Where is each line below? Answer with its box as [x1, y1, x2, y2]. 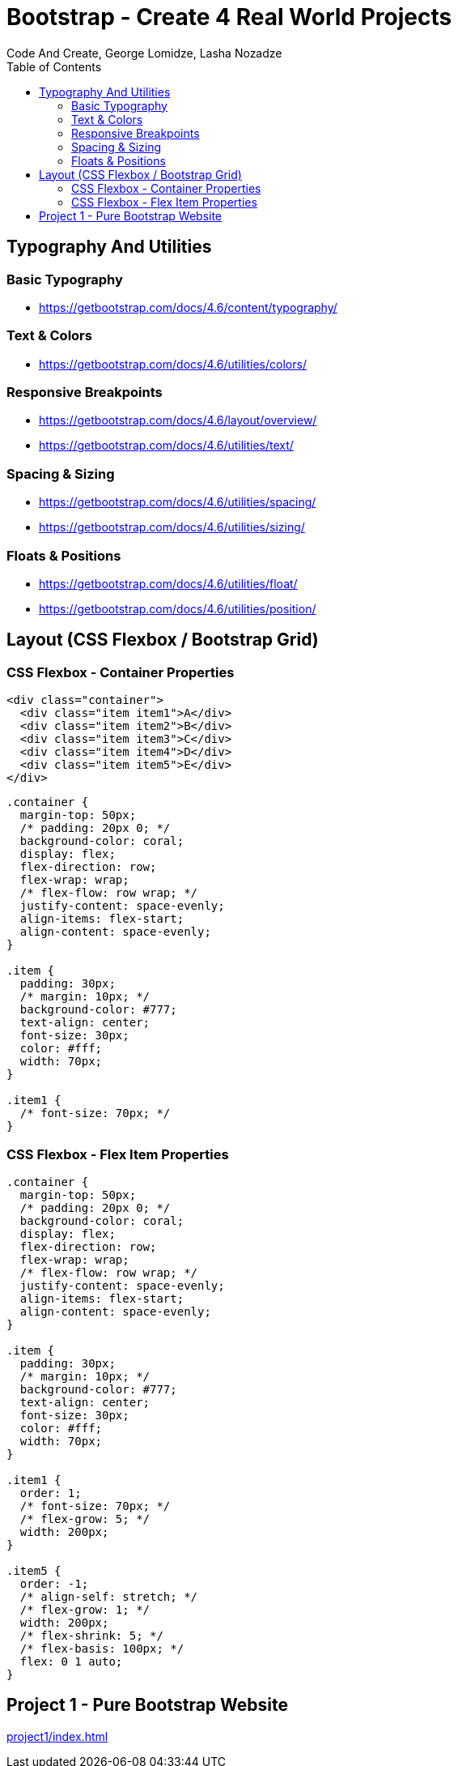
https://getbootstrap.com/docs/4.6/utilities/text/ [39, 438, 294, 453]
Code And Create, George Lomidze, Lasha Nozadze [6, 45, 282, 60]
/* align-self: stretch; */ [19, 1589, 198, 1603]
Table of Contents [6, 59, 102, 74]
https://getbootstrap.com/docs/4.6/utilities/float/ [39, 576, 298, 591]
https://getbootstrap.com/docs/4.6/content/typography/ [39, 300, 337, 314]
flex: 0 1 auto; [19, 1654, 123, 1668]
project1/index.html [6, 1729, 108, 1743]
